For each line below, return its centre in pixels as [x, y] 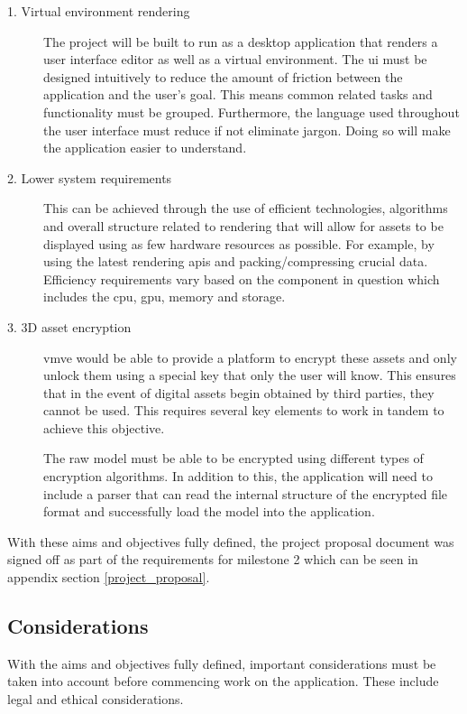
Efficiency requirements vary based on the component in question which [242, 278]
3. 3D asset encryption [69, 326]
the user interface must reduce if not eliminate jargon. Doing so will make [247, 130]
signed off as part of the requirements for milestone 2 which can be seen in [213, 559]
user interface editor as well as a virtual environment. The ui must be [235, 59]
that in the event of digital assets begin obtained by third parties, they [239, 392]
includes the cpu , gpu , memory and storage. [165, 297]
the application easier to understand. [145, 148]
